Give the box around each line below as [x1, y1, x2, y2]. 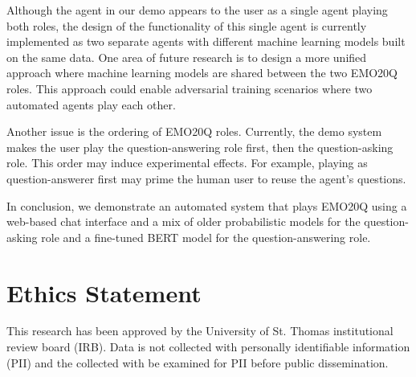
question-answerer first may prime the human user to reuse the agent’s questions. [6, 170, 406, 186]
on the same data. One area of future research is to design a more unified [6, 48, 367, 65]
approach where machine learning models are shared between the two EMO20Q [6, 64, 398, 81]
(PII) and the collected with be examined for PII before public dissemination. [6, 354, 389, 371]
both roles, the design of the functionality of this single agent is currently [6, 17, 367, 34]
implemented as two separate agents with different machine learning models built [6, 33, 406, 50]
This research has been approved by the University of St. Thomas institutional [6, 322, 394, 339]
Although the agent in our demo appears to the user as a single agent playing [6, 2, 388, 18]
